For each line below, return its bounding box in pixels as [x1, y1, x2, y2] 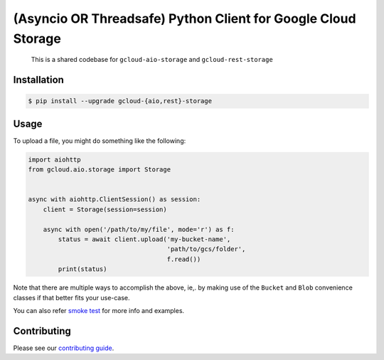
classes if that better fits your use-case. [13, 293, 131, 302]
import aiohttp [28, 155, 81, 164]
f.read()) [166, 255, 201, 263]
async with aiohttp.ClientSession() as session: [28, 196, 201, 203]
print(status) [58, 265, 107, 273]
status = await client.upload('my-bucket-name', [58, 235, 231, 243]
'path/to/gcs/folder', [166, 245, 246, 253]
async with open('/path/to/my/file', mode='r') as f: [43, 225, 235, 233]
